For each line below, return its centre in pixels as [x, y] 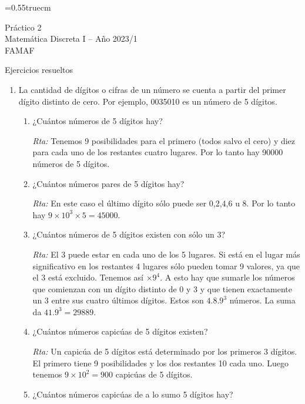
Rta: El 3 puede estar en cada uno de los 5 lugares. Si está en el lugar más [166, 254]
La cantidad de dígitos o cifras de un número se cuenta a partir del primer [152, 89]
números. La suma [262, 300]
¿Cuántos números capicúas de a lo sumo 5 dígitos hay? [133, 394]
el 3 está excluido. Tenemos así [88, 277]
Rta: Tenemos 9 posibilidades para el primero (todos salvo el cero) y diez [164, 140]
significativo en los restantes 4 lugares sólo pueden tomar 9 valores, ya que [166, 266]
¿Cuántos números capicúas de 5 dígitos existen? [120, 331]
